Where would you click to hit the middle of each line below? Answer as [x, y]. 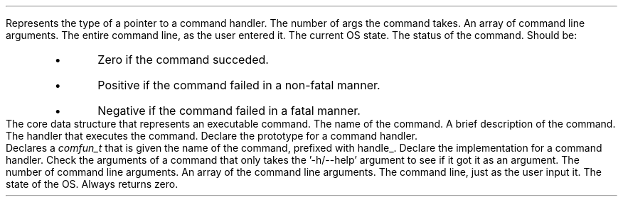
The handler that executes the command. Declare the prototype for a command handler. [212, 136]
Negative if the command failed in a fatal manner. [229, 111]
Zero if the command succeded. [183, 60]
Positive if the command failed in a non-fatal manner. [239, 85]
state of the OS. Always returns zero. [92, 184]
